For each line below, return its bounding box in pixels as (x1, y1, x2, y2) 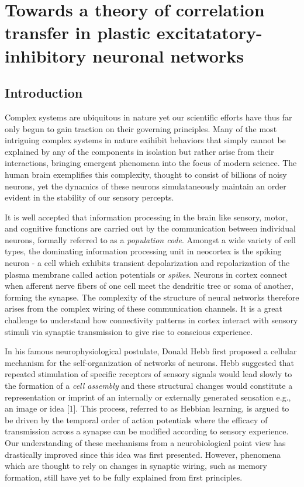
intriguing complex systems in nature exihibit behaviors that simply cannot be (5, 134, 286, 146)
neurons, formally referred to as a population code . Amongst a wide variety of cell (5, 233, 296, 246)
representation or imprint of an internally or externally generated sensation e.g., (5, 391, 291, 403)
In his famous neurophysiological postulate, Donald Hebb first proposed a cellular (5, 345, 297, 357)
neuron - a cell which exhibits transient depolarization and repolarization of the (5, 257, 290, 269)
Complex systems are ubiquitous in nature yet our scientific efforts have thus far (5, 110, 292, 123)
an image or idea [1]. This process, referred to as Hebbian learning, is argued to (5, 402, 289, 415)
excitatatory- (156, 20, 262, 44)
